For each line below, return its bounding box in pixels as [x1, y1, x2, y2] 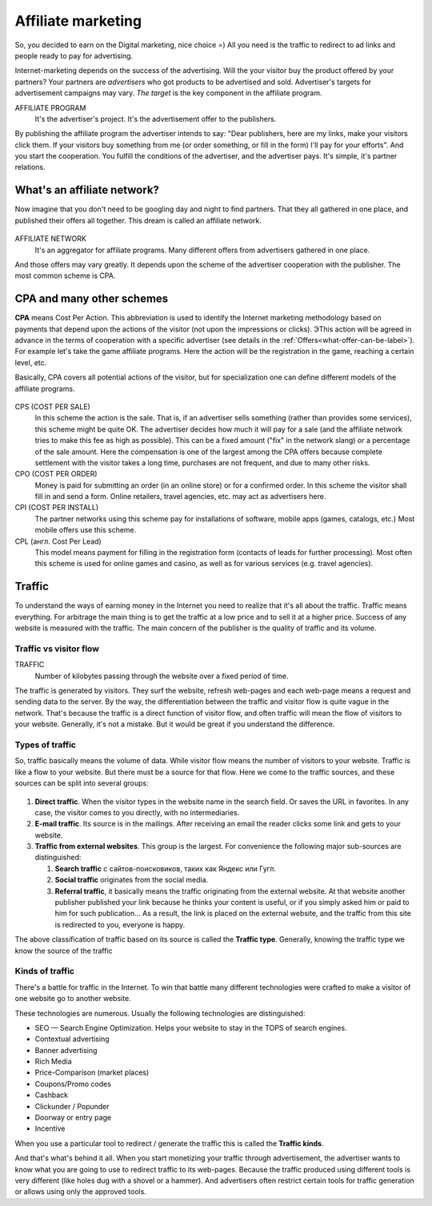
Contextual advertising [34, 1034, 110, 1044]
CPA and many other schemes [14, 292, 169, 306]
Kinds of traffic [14, 966, 75, 977]
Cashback [34, 1090, 69, 1100]
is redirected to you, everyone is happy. [54, 919, 186, 929]
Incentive [34, 1124, 66, 1133]
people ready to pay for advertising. [14, 50, 134, 60]
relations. [14, 163, 46, 172]
